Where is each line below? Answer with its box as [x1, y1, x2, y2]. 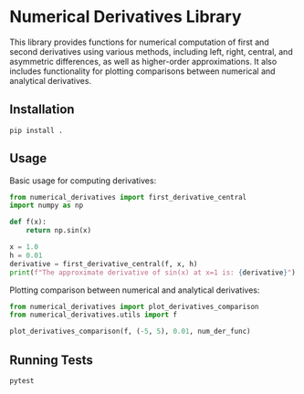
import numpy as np [9, 201, 84, 211]
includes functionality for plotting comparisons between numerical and [9, 66, 276, 77]
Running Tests [9, 352, 93, 368]
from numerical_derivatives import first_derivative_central [9, 192, 247, 202]
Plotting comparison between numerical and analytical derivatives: [9, 285, 260, 295]
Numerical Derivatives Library [9, 6, 242, 27]
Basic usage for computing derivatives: [9, 175, 157, 186]
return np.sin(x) [26, 226, 92, 235]
